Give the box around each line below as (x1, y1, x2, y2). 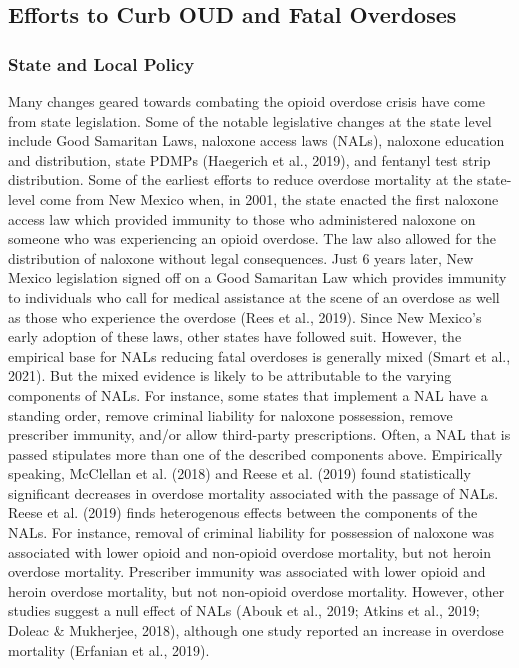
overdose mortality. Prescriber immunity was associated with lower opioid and (8, 561, 486, 582)
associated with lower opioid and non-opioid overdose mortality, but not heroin (8, 541, 492, 562)
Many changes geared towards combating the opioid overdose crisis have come (8, 91, 485, 111)
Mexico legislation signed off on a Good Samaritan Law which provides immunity (8, 267, 507, 288)
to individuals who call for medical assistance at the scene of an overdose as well (8, 286, 500, 307)
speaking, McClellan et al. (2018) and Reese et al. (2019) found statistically (8, 463, 471, 484)
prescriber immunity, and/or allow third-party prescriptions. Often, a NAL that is (8, 424, 511, 445)
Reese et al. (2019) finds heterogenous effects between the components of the (8, 502, 478, 523)
